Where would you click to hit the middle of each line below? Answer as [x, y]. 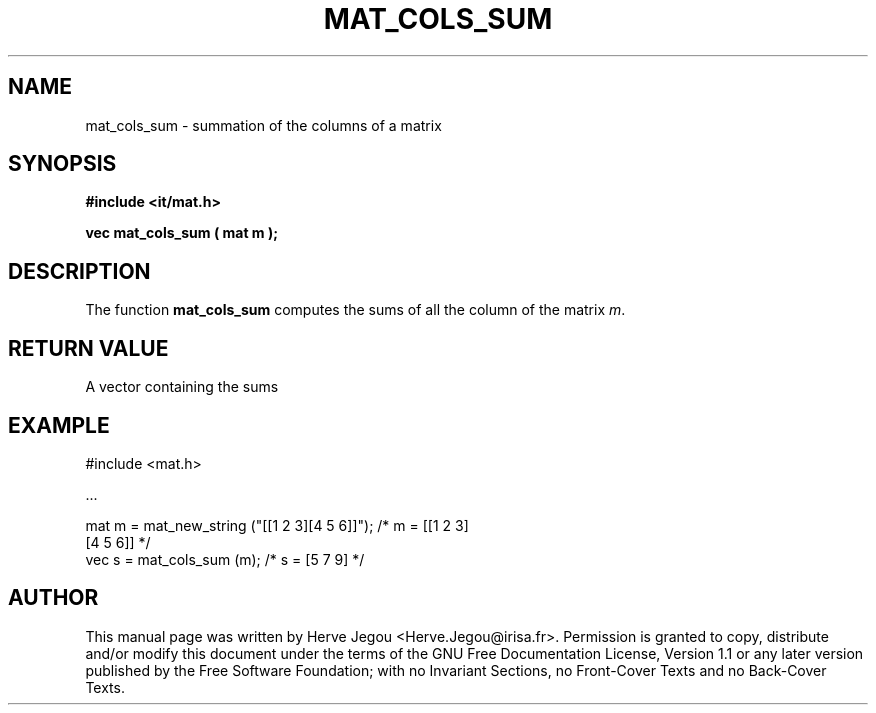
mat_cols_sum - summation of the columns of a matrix [263, 125]
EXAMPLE [59, 425]
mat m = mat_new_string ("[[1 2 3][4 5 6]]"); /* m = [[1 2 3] [277, 525]
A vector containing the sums [182, 387]
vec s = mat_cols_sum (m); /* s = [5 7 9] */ [225, 559]
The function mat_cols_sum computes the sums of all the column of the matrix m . [355, 310]
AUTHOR [53, 598]
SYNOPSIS [62, 164]
